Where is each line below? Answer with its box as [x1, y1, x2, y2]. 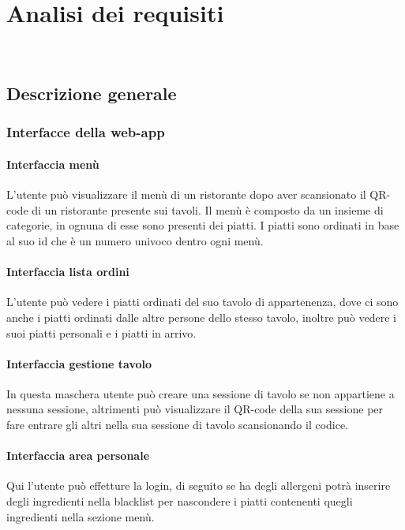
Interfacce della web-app [6, 122, 165, 142]
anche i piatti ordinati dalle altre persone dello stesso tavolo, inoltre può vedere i [6, 308, 397, 325]
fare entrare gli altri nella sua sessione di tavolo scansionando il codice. [6, 416, 349, 433]
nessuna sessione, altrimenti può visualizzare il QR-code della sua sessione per [6, 401, 384, 417]
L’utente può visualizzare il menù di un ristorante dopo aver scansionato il [6, 186, 366, 203]
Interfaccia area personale [6, 447, 150, 464]
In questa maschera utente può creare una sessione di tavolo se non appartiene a [6, 385, 395, 401]
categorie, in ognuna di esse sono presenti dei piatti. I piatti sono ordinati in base [6, 217, 399, 233]
